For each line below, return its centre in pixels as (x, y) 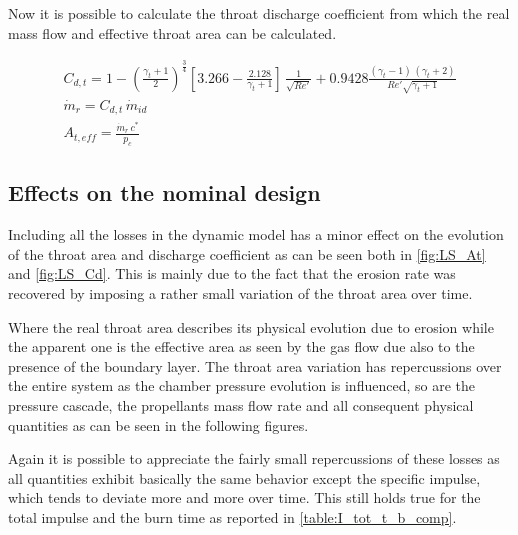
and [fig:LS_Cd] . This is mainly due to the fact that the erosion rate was (232, 273)
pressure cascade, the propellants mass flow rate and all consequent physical (241, 405)
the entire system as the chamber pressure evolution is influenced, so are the (241, 385)
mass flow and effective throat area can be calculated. (172, 32)
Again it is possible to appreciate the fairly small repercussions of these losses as (254, 458)
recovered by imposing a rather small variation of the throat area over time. (240, 293)
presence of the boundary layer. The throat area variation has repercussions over (255, 365)
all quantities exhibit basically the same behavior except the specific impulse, (244, 477)
